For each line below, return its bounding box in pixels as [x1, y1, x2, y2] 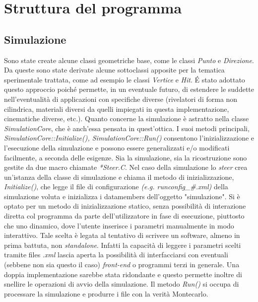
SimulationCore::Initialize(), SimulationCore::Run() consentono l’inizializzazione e [4, 133, 255, 143]
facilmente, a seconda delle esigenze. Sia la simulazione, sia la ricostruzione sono [4, 152, 247, 162]
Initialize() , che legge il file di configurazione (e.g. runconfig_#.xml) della [4, 181, 228, 192]
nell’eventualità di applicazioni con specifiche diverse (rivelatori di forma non [4, 93, 238, 104]
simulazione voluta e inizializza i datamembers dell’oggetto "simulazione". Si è [4, 191, 240, 201]
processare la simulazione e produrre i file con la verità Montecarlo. [4, 288, 208, 299]
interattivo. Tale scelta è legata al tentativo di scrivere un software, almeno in [4, 230, 240, 240]
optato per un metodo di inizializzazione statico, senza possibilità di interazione [4, 201, 246, 211]
